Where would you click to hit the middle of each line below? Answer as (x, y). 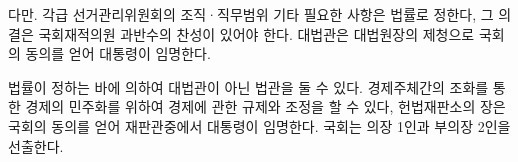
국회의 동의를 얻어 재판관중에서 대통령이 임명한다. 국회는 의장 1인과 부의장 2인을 (259, 125)
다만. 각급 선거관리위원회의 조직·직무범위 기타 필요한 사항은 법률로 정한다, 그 (251, 14)
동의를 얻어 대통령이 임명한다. (118, 53)
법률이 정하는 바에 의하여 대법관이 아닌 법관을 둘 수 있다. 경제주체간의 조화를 (248, 86)
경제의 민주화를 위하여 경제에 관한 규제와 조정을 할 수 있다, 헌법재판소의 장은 (265, 106)
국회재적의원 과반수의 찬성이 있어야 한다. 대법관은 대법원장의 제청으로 (256, 33)
